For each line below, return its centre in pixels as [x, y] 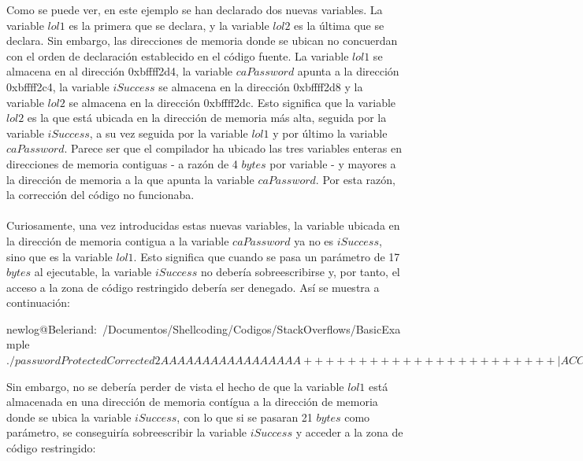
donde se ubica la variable [69, 417]
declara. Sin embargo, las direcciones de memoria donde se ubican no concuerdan [202, 41]
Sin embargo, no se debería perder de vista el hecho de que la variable [175, 386]
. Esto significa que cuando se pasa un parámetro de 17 [267, 256]
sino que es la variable [59, 256]
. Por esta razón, [355, 179]
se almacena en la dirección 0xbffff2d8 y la [261, 86]
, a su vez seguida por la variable [169, 133]
